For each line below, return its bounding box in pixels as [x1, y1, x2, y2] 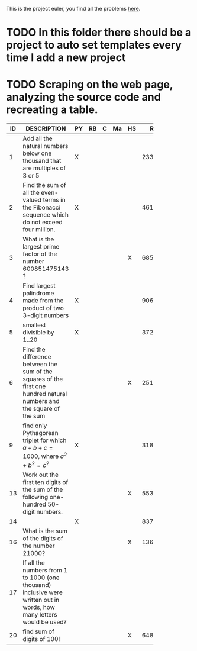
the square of [22, 405, 60, 413]
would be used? [22, 618, 67, 626]
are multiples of [22, 164, 66, 172]
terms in [43, 196, 66, 204]
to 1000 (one [22, 573, 60, 582]
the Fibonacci [22, 204, 61, 212]
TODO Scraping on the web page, [6, 78, 173, 91]
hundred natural [22, 390, 67, 398]
